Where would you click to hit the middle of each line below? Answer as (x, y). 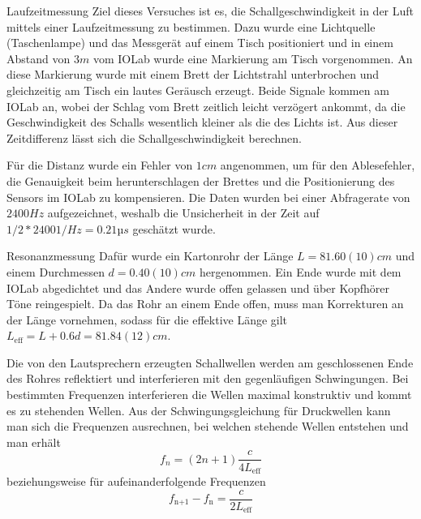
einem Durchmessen (56, 271)
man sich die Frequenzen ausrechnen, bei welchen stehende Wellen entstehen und (208, 426)
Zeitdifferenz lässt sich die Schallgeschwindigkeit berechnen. (154, 137)
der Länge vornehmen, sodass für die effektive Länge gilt (147, 319)
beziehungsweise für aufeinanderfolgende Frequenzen (136, 480)
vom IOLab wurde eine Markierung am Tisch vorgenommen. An (253, 58)
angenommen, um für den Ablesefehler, (318, 165)
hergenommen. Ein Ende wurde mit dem (300, 271)
